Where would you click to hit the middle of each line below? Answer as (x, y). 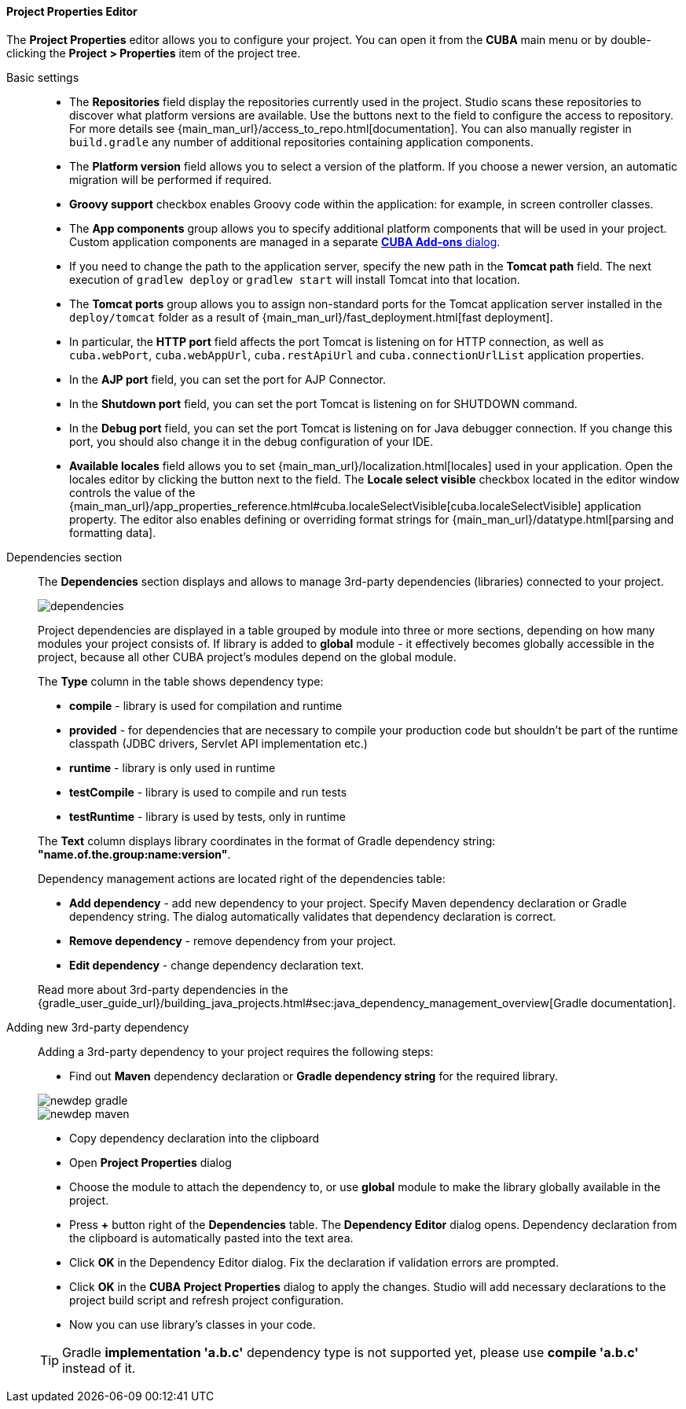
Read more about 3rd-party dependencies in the (163, 989)
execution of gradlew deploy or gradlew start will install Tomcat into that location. (295, 279)
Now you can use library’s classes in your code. (193, 1324)
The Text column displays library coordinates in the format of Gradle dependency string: (267, 841)
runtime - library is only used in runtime (172, 767)
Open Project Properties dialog (150, 1162)
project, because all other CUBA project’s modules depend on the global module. (247, 657)
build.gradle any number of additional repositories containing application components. (301, 142)
